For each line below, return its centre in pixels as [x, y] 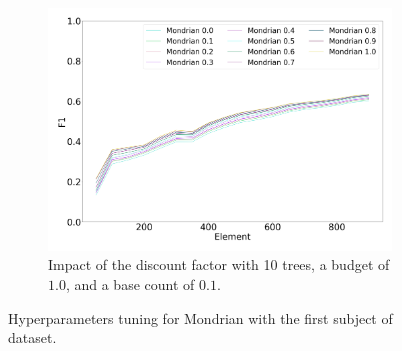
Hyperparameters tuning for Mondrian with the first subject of [200, 317]
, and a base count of [130, 284]
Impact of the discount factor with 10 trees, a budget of [219, 264]
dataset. [32, 337]
